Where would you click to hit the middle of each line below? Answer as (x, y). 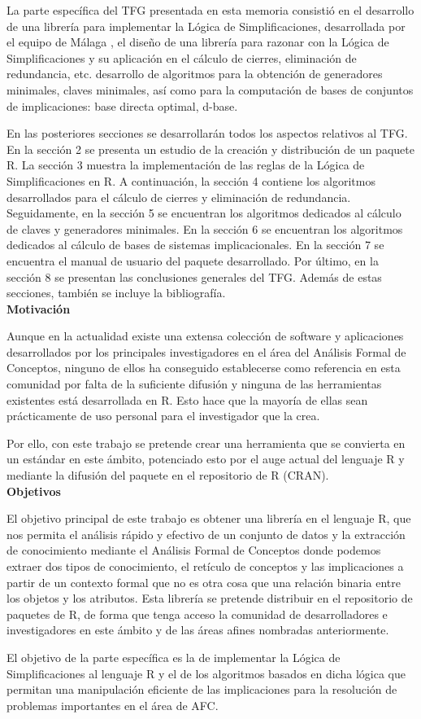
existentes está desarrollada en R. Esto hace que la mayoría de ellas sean (187, 399)
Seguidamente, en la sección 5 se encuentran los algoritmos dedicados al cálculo (204, 213)
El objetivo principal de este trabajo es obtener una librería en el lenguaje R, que (209, 518)
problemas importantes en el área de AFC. (113, 705)
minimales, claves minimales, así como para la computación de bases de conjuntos (210, 89)
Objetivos (34, 491)
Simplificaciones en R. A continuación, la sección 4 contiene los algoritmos (191, 180)
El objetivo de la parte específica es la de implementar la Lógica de (174, 657)
